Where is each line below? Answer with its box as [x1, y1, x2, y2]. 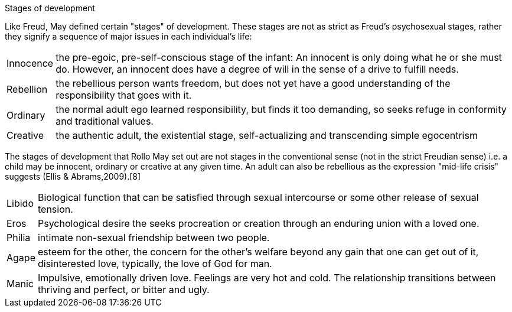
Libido [6, 197, 34, 209]
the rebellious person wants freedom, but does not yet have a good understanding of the [56, 77, 451, 89]
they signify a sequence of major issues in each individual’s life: [5, 31, 252, 41]
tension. [37, 203, 73, 215]
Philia [6, 232, 31, 243]
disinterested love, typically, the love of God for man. [37, 258, 272, 269]
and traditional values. [56, 115, 154, 127]
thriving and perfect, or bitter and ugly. [37, 284, 210, 295]
